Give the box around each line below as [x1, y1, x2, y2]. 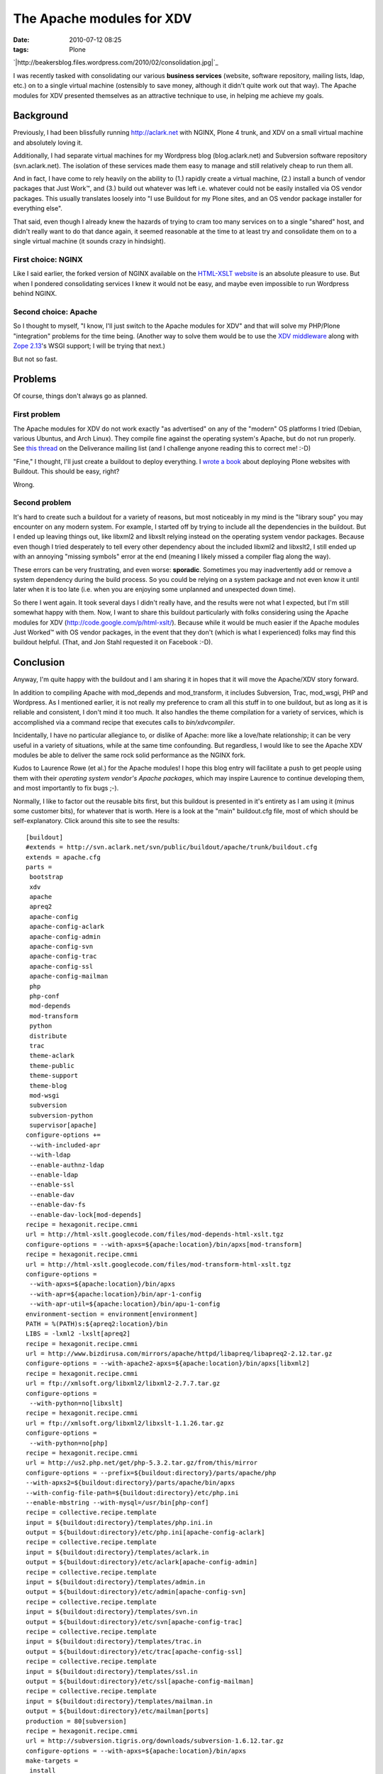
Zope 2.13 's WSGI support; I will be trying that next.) [13, 341, 166, 351]
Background [13, 110, 69, 122]
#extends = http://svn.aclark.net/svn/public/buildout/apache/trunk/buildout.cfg [26, 843, 318, 852]
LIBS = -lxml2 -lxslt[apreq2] [26, 1330, 131, 1338]
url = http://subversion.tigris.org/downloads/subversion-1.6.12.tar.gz [26, 1737, 284, 1745]
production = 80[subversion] [26, 1717, 127, 1725]
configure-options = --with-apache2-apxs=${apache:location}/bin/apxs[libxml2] [26, 1360, 310, 1367]
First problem [13, 409, 60, 419]
